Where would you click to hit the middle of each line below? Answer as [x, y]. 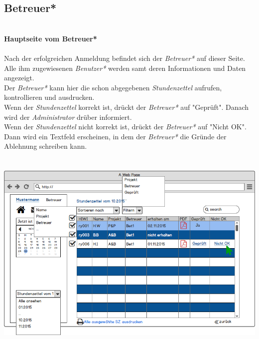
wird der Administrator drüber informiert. [68, 117]
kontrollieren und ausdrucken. [49, 97]
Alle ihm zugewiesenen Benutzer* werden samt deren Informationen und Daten [125, 68]
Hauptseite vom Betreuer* [51, 38]
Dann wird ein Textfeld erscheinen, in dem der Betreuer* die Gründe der [115, 136]
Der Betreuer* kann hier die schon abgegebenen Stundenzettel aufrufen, [113, 87]
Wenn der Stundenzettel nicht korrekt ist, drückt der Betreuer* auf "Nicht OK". [125, 127]
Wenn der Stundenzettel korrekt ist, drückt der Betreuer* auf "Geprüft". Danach [127, 107]
